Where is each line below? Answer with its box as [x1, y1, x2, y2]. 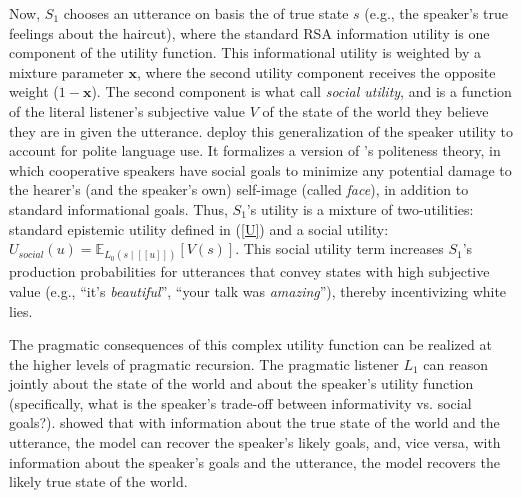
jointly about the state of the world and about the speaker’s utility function [9, 373, 474, 394]
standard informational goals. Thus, [9, 198, 228, 219]
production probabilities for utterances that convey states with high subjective [9, 261, 490, 282]
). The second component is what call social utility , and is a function [91, 81, 512, 102]
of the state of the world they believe [262, 100, 489, 121]
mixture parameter [9, 61, 124, 82]
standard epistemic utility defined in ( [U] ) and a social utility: [9, 218, 389, 239]
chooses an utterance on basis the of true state [63, 3, 349, 23]
